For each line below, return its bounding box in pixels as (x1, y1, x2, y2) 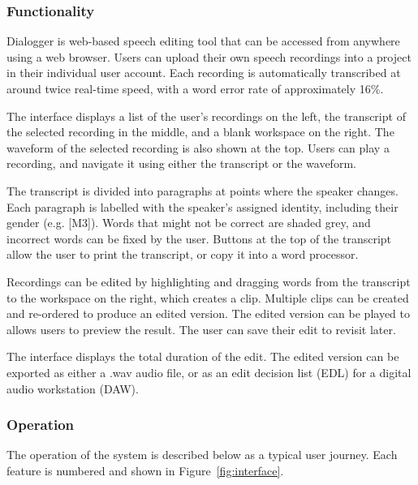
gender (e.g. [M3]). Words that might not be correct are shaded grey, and (6, 214, 371, 231)
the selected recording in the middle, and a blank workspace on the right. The (6, 123, 394, 140)
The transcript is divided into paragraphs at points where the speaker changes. (6, 182, 399, 199)
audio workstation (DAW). (6, 380, 139, 397)
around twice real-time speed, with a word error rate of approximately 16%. (6, 80, 384, 97)
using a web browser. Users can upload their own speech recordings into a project (6, 48, 412, 65)
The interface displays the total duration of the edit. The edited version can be (6, 348, 399, 365)
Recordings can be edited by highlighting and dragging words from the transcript (6, 273, 411, 290)
